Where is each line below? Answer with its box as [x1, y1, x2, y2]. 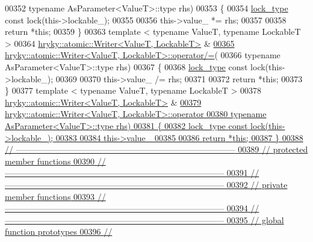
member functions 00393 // [5, 190, 106, 202]
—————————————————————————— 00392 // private [5, 178, 288, 190]
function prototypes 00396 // [5, 225, 113, 238]
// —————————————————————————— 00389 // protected [5, 143, 308, 156]
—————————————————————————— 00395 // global [5, 213, 284, 226]
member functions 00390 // [5, 154, 106, 167]
